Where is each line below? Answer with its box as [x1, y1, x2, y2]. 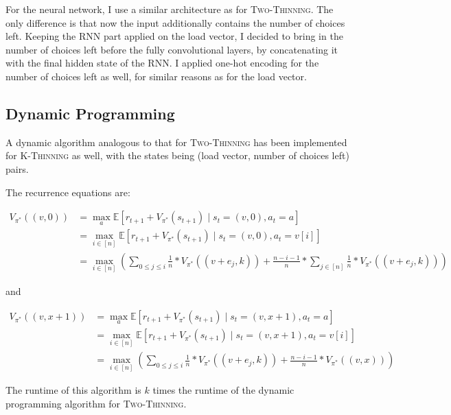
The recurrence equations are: [5, 185, 130, 199]
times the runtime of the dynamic [152, 383, 294, 397]
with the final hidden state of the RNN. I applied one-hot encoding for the [5, 56, 319, 70]
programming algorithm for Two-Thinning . [5, 396, 187, 411]
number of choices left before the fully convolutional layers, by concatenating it [5, 42, 338, 56]
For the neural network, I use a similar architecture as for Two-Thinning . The [5, 2, 334, 16]
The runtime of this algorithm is [5, 383, 141, 397]
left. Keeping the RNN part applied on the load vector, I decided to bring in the [5, 29, 343, 43]
